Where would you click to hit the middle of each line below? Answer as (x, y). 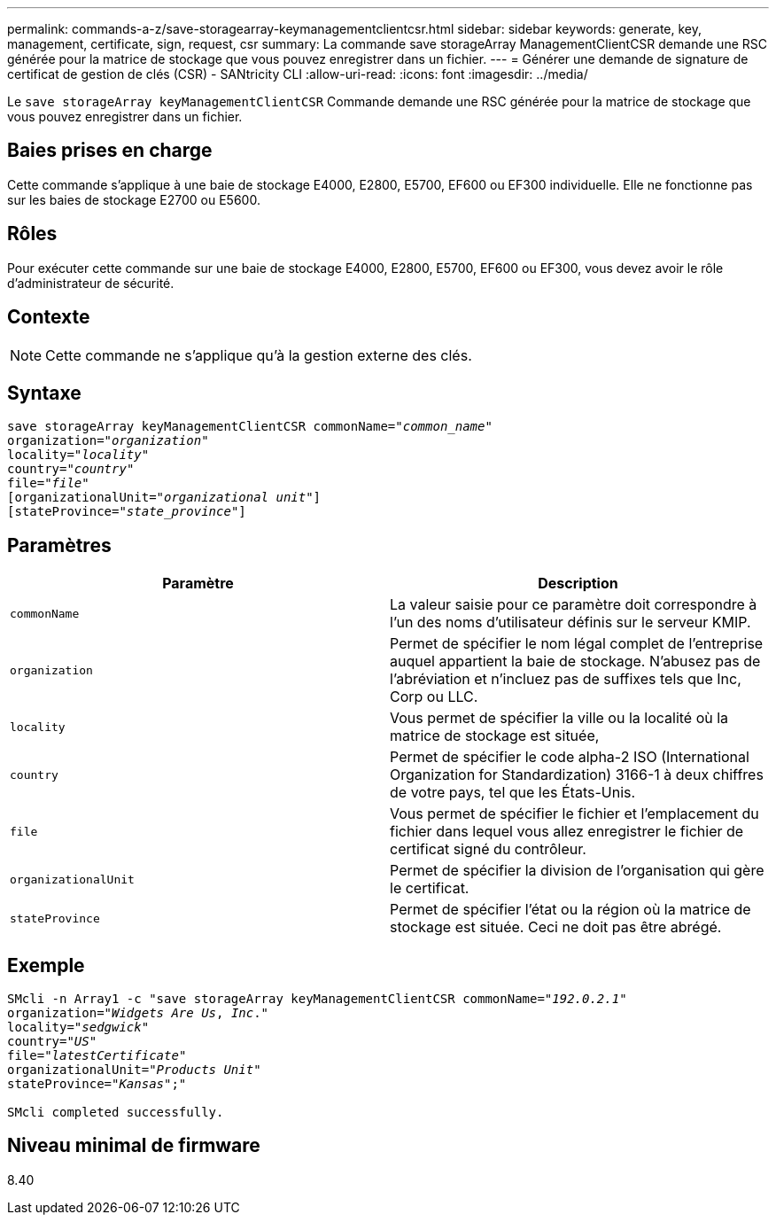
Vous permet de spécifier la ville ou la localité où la (559, 718)
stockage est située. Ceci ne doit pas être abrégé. (556, 927)
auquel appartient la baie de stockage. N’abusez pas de (575, 662)
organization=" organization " (108, 441)
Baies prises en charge (110, 151)
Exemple (46, 965)
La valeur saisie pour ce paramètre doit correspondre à (574, 605)
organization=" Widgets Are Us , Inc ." (138, 1013)
